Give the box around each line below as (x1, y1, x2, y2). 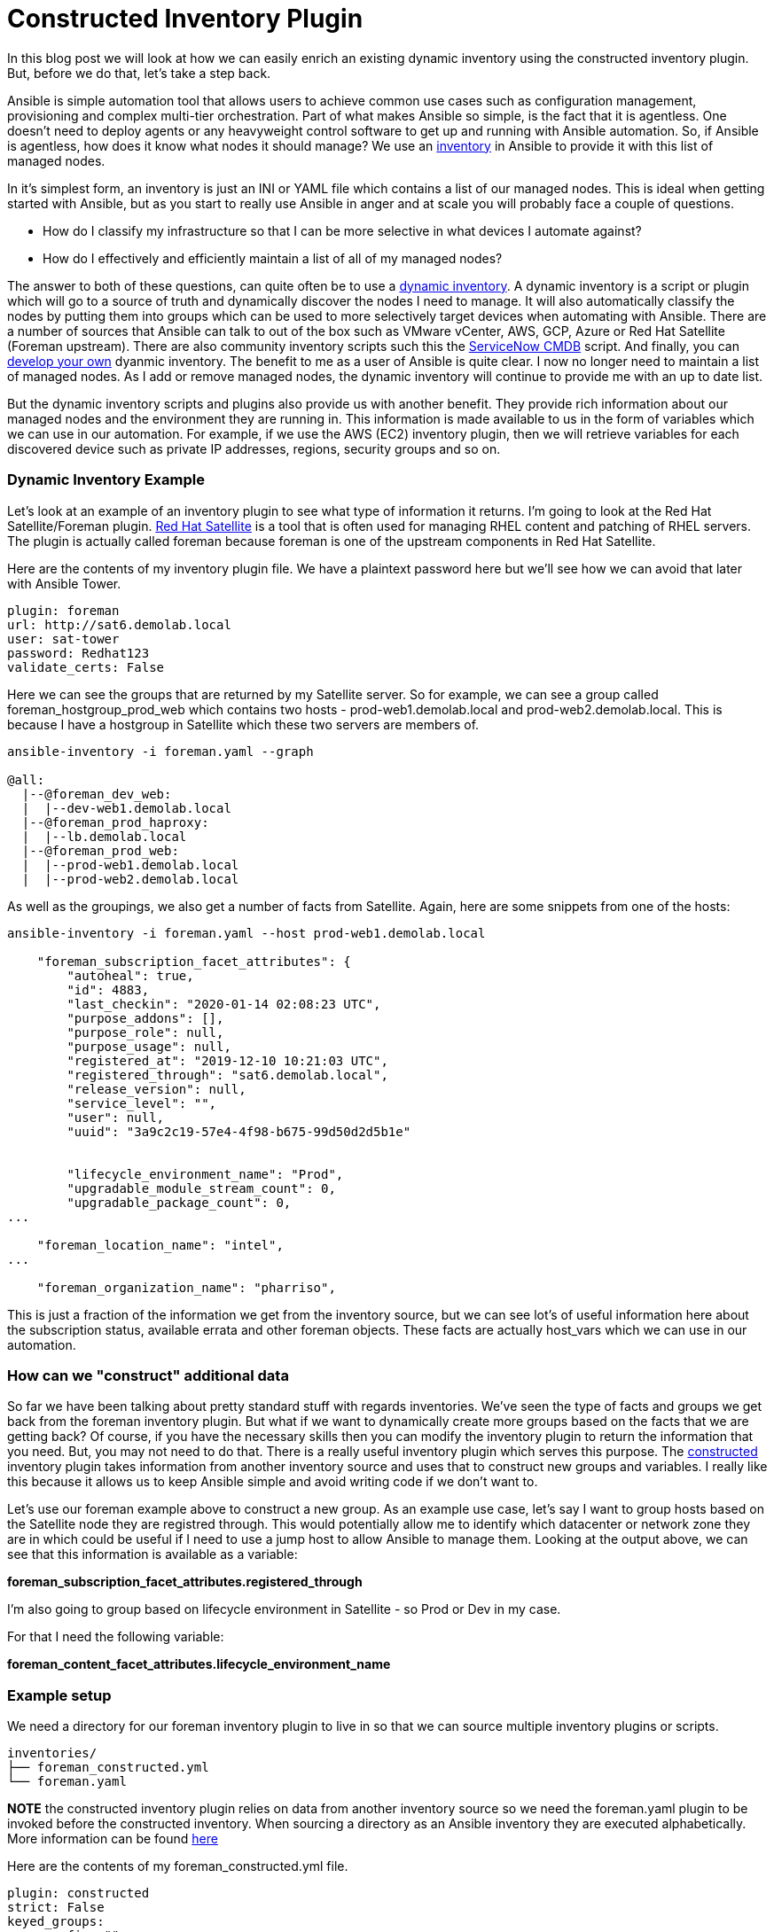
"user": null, (66, 1110, 165, 1125)
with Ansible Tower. (7, 575, 121, 591)
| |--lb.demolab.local (21, 829, 187, 844)
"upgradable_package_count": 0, (66, 1195, 292, 1210)
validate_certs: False (7, 659, 165, 674)
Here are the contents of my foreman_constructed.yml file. (7, 1858, 348, 1874)
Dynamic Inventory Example (7, 471, 205, 489)
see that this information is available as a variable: (7, 1546, 298, 1562)
